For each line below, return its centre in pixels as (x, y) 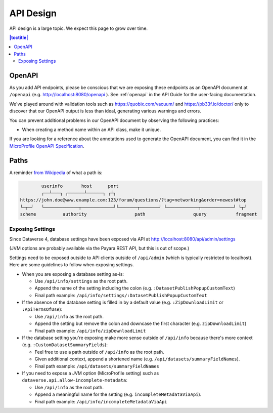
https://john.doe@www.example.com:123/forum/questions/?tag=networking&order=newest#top (133, 200)
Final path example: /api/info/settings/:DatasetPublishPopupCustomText (121, 295)
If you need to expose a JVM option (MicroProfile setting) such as (90, 373)
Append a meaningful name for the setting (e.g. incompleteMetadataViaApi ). (118, 394)
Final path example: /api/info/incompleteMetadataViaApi (101, 401)
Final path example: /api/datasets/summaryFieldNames (97, 366)
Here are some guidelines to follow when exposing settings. (72, 265)
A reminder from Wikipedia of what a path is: (56, 173)
